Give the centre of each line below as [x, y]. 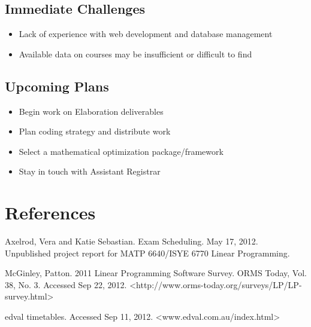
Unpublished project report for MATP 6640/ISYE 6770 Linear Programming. [147, 253]
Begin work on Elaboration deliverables [91, 111]
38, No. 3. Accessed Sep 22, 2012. [66, 284]
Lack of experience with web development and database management [146, 34]
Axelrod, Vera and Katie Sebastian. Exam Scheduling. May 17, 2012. [132, 241]
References [50, 213]
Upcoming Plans [57, 86]
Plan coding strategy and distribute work [95, 131]
